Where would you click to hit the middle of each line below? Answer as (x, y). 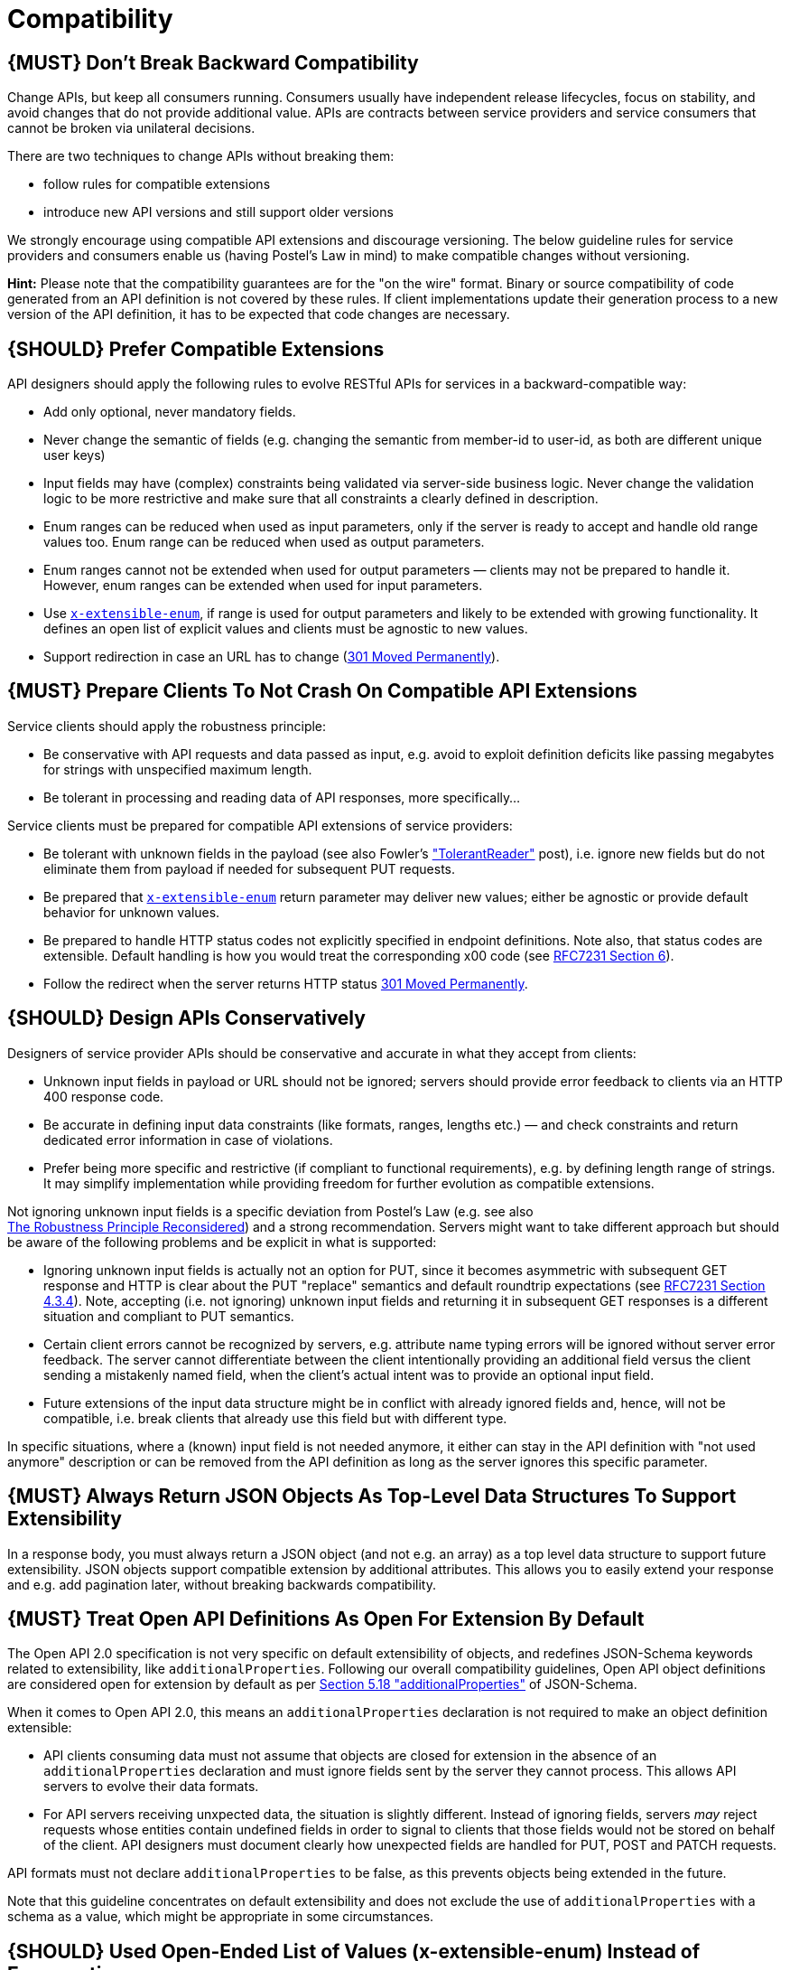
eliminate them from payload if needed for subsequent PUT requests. (250, 868)
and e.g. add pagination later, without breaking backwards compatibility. (222, 1584)
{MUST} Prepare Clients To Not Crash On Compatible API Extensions (322, 691)
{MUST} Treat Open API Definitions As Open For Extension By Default (326, 1618)
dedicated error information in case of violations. (188, 1140)
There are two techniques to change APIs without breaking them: (201, 156)
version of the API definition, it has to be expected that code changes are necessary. (259, 314)
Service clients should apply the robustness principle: (167, 726)
